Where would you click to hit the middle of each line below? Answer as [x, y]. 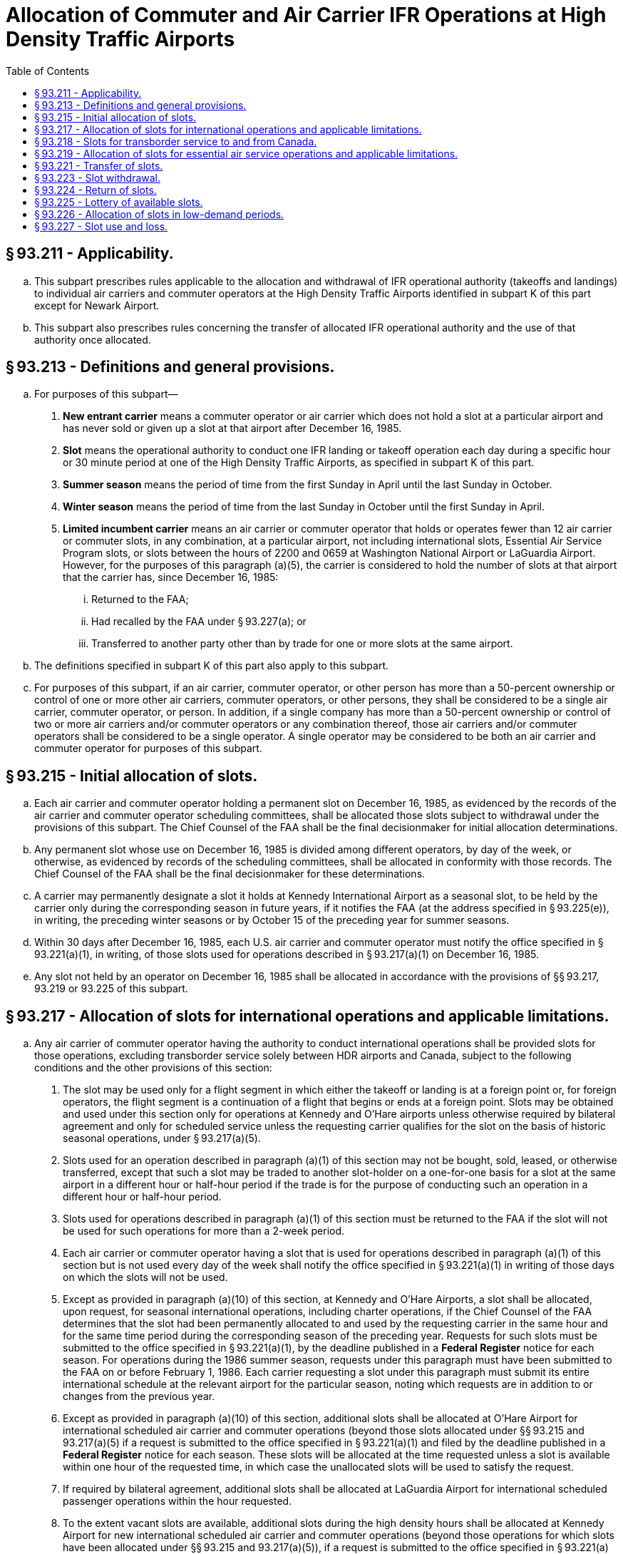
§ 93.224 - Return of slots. [96, 190]
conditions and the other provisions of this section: [153, 1068]
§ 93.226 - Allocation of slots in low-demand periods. [159, 214]
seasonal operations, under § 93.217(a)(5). [162, 1138]
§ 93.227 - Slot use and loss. [101, 226]
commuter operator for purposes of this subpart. [148, 748]
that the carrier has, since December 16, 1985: [171, 577]
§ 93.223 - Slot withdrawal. [98, 177]
